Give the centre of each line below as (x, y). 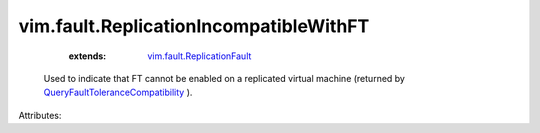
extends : (87, 56)
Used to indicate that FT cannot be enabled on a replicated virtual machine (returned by (224, 78)
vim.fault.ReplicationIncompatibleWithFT (194, 26)
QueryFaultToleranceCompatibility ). (118, 92)
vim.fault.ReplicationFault (199, 56)
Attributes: (40, 115)
